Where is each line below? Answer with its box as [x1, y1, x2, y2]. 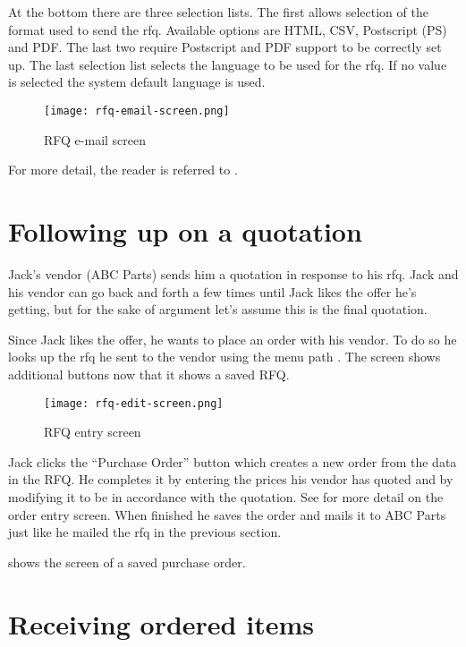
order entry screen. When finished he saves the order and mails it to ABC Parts [8, 505, 446, 524]
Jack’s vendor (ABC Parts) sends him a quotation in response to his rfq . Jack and [8, 264, 459, 283]
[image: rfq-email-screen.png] [44, 104, 230, 117]
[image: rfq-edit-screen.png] [44, 396, 224, 410]
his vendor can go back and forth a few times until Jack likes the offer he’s [8, 282, 417, 301]
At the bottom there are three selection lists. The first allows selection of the [8, 3, 428, 21]
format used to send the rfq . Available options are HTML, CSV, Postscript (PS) [8, 20, 447, 38]
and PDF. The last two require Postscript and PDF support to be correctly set [8, 38, 442, 56]
